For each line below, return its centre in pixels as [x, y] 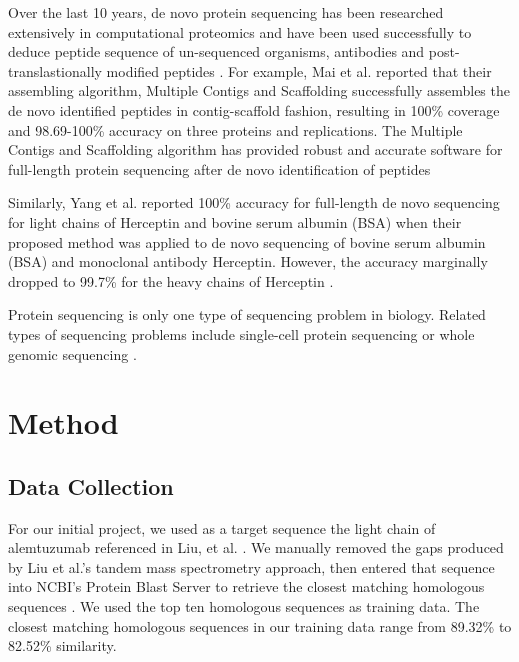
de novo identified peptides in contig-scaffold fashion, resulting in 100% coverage [254, 109]
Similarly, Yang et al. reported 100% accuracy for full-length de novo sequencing [254, 202]
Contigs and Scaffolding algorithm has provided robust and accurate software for [255, 149]
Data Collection [91, 485]
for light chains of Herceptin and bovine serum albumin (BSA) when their [235, 221]
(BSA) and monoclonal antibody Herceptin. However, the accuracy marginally [248, 261]
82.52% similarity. [62, 645]
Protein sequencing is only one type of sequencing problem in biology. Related [247, 314]
